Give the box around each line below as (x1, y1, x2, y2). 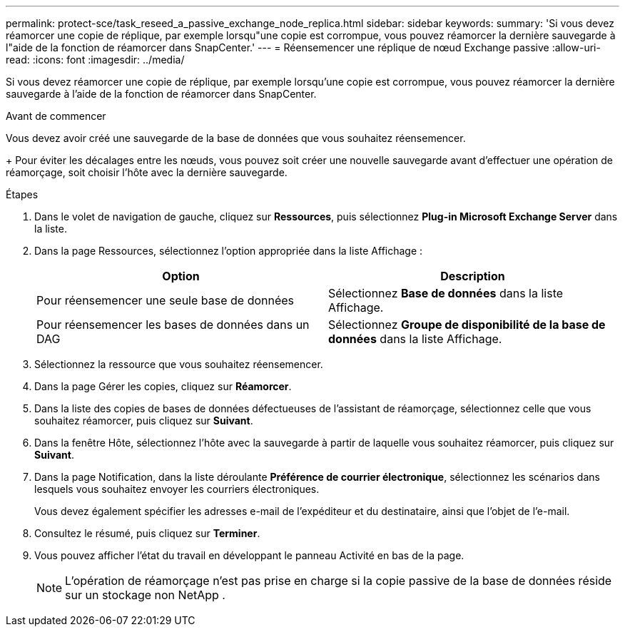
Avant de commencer (6, 110, 106, 122)
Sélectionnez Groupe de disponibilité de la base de (328, 317, 606, 332)
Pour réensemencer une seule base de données (36, 293, 295, 307)
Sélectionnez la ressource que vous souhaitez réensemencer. (34, 358, 323, 370)
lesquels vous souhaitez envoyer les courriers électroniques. (34, 483, 320, 495)
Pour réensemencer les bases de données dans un (36, 317, 310, 332)
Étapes (6, 188, 39, 200)
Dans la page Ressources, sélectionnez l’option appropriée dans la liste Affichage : (34, 245, 423, 257)
